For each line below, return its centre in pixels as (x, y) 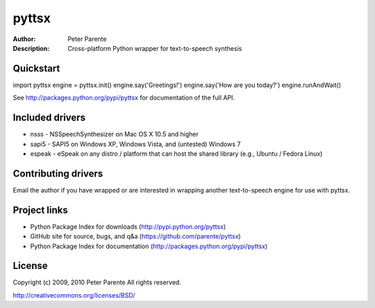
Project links (41, 210)
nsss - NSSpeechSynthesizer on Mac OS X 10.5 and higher (115, 134)
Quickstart (36, 68)
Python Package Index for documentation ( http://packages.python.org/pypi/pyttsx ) (149, 246)
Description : (31, 48)
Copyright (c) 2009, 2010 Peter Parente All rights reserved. (97, 282)
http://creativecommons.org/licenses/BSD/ (74, 295)
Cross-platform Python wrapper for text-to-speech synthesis (155, 48)
